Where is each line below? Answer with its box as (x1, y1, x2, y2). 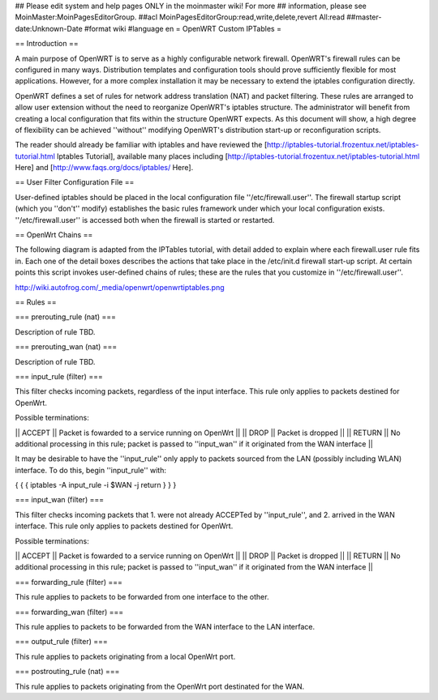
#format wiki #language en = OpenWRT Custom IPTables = (84, 23, 281, 33)
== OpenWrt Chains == (15, 230, 93, 240)
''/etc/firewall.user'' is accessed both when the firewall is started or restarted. (15, 215, 275, 224)
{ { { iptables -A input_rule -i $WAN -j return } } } (15, 480, 177, 490)
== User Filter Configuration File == (15, 177, 135, 187)
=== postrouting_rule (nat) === (15, 667, 120, 677)
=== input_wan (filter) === (15, 495, 105, 505)
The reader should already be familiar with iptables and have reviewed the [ (15, 140, 268, 150)
